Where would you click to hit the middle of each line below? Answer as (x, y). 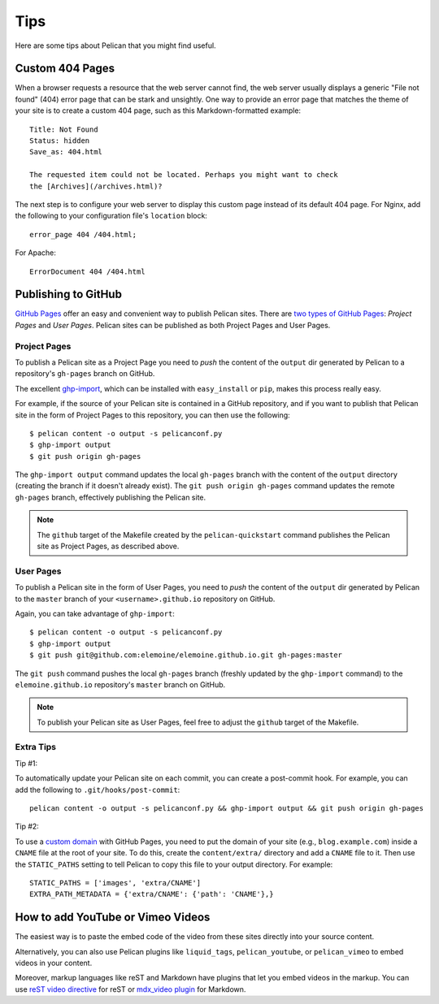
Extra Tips (36, 747)
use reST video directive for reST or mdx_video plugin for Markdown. (130, 989)
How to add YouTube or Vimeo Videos (113, 917)
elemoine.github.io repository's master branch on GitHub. (120, 684)
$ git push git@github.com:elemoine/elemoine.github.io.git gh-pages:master (186, 655)
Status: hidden (60, 141)
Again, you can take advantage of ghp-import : (95, 613)
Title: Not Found (64, 129)
